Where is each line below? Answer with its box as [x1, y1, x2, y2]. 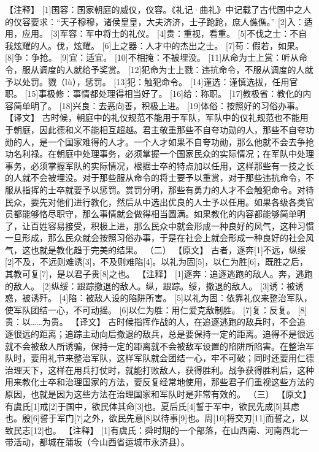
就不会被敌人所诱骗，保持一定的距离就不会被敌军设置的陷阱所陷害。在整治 [5, 339, 306, 352]
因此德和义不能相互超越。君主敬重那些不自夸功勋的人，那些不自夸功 [39, 123, 314, 136]
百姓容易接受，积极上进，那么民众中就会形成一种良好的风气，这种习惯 [30, 219, 314, 232]
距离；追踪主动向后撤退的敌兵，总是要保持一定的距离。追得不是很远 [39, 328, 314, 340]
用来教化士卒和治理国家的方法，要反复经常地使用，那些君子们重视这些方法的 [5, 375, 314, 388]
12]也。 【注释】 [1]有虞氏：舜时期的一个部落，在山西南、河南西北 [33, 423, 299, 436]
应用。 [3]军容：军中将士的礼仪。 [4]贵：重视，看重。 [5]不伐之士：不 [21, 27, 299, 40]
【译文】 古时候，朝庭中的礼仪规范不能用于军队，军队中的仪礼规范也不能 [5, 111, 300, 124]
